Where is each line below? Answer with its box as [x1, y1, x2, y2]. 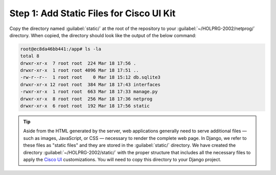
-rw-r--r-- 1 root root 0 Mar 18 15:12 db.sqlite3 [20, 74, 160, 80]
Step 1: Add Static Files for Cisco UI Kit [9, 8, 176, 19]
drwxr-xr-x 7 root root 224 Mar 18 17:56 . [20, 60, 136, 66]
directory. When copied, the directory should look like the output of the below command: [9, 32, 197, 38]
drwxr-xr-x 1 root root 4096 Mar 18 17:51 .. [20, 68, 139, 73]
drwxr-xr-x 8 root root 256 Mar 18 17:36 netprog [20, 96, 153, 102]
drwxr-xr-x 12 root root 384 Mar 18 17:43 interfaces [20, 81, 160, 87]
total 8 [20, 53, 39, 59]
